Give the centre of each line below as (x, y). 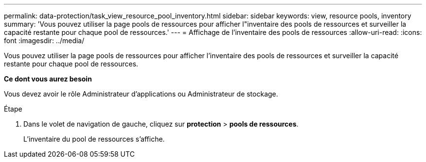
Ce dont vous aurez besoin (48, 79)
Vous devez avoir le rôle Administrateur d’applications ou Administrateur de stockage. (141, 94)
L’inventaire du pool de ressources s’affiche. (94, 139)
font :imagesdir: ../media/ (44, 40)
